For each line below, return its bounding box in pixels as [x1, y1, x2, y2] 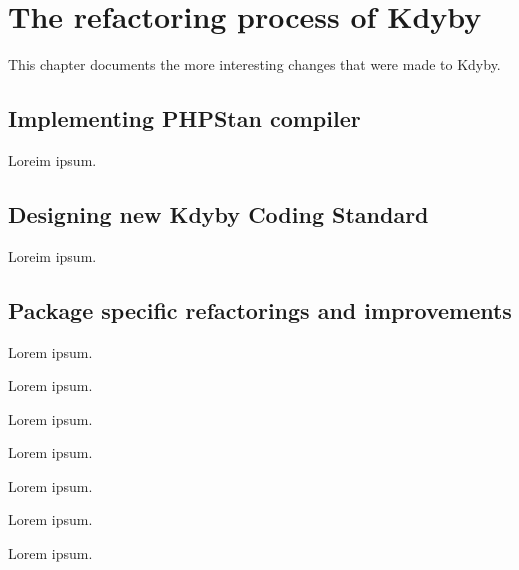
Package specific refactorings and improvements [8, 294, 512, 325]
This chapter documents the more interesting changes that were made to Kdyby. [8, 54, 501, 75]
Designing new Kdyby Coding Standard [8, 198, 429, 229]
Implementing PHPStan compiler [8, 103, 361, 134]
